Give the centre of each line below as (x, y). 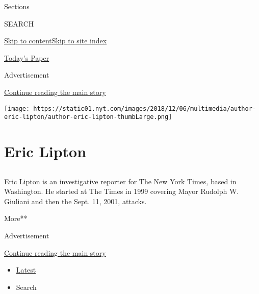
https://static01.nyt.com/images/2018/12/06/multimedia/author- (145, 108)
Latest (26, 270)
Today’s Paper (27, 57)
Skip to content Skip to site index (56, 41)
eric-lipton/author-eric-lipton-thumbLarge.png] (88, 117)
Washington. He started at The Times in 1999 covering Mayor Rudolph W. (122, 191)
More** (16, 218)
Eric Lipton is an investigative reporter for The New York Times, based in (120, 181)
